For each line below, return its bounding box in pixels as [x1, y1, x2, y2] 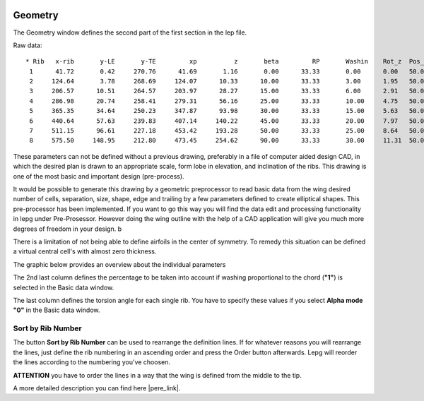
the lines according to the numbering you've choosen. [13, 358, 171, 366]
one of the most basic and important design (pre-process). [13, 172, 184, 180]
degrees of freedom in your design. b [13, 225, 122, 233]
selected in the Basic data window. [13, 283, 114, 292]
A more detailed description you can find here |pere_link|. [13, 383, 181, 392]
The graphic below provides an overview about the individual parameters [13, 260, 226, 268]
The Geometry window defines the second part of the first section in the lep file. [13, 28, 247, 37]
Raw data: [13, 41, 42, 49]
